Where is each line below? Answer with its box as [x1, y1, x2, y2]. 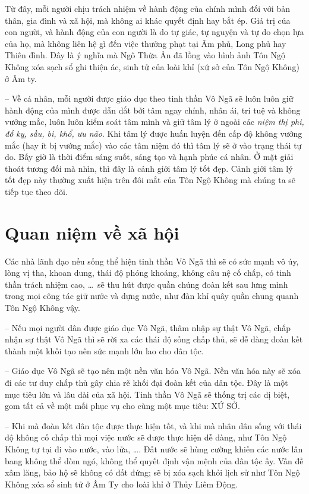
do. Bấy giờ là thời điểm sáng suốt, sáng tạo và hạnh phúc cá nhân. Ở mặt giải [5, 150, 294, 163]
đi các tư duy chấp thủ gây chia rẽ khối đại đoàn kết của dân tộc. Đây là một [5, 376, 288, 388]
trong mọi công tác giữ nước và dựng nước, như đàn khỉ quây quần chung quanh [5, 290, 299, 302]
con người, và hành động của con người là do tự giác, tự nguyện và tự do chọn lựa [5, 26, 304, 38]
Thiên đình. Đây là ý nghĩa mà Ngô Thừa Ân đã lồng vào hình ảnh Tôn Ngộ [5, 49, 286, 61]
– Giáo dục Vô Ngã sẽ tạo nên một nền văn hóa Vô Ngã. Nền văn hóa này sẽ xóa [5, 364, 301, 377]
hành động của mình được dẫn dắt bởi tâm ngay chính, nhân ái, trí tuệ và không [5, 103, 301, 116]
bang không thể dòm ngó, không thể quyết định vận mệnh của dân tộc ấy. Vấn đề [5, 454, 304, 467]
